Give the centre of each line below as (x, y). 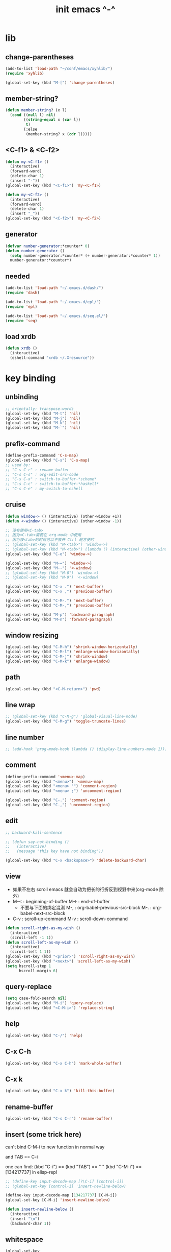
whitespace (24, 1239)
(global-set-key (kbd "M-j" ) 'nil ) (43, 418)
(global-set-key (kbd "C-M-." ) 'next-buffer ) (54, 601)
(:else (31, 129)
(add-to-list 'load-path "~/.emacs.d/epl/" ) (53, 302)
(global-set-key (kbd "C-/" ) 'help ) (44, 1036)
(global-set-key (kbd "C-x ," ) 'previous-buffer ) (59, 592)
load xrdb (21, 336)
